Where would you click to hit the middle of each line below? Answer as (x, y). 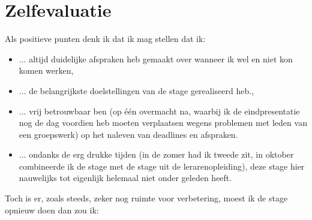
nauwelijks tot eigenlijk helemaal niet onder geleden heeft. (125, 178)
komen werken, (46, 70)
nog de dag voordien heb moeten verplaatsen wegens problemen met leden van (163, 123)
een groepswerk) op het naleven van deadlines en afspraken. (128, 134)
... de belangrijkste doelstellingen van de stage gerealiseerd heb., (136, 90)
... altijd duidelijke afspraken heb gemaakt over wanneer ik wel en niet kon (156, 58)
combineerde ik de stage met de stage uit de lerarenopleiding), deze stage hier (162, 166)
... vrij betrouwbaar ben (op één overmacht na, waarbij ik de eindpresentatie (159, 111)
